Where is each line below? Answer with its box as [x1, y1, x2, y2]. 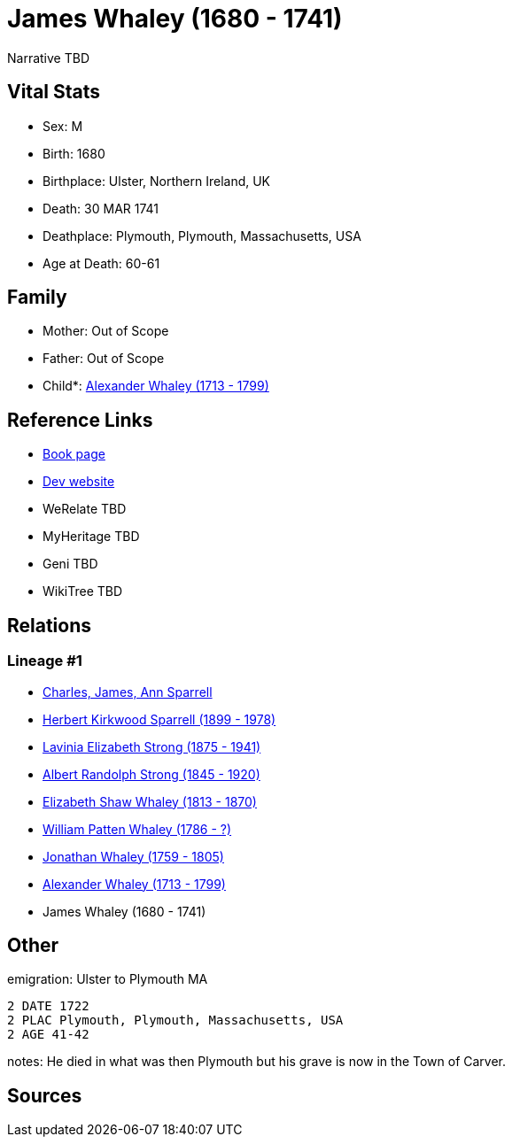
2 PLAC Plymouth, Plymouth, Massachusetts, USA [7, 1013, 344, 1028]
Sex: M [43, 118, 83, 134]
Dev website [43, 474, 115, 490]
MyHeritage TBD [43, 529, 140, 545]
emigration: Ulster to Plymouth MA [7, 971, 208, 987]
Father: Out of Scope [43, 351, 165, 367]
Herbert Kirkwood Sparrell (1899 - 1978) [43, 711, 276, 727]
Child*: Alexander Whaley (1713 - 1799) [43, 378, 269, 394]
